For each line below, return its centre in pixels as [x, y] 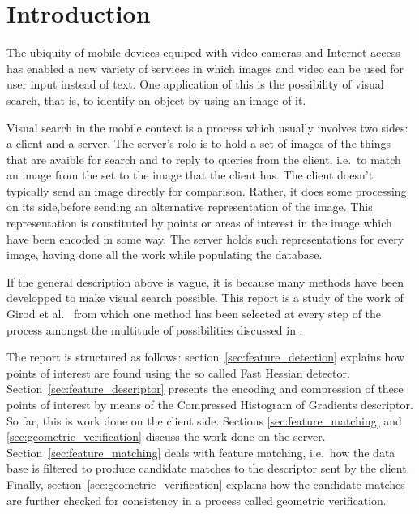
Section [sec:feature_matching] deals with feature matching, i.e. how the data [201, 452]
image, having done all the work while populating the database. [165, 255]
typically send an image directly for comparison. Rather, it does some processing [207, 190]
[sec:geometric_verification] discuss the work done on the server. [166, 436]
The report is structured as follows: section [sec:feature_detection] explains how [206, 357]
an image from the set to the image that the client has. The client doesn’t [190, 175]
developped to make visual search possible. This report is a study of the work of [205, 298]
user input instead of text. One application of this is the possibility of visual [195, 84]
